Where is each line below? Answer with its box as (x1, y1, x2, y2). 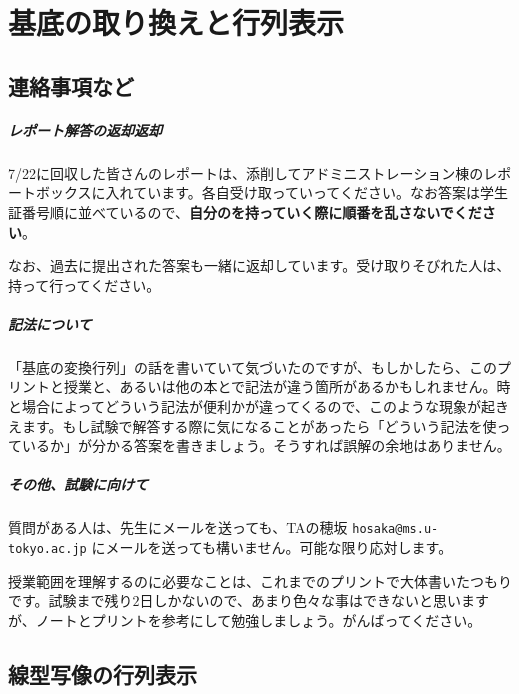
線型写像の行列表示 (8, 658, 197, 689)
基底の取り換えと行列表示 (8, 2, 345, 43)
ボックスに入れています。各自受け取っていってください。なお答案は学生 (35, 182, 508, 203)
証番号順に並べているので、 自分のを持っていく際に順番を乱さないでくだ (8, 201, 482, 222)
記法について (8, 313, 92, 334)
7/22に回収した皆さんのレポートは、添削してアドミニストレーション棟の (8, 162, 484, 183)
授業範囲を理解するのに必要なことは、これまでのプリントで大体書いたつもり (8, 570, 512, 591)
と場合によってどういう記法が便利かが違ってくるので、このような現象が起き (8, 396, 509, 417)
